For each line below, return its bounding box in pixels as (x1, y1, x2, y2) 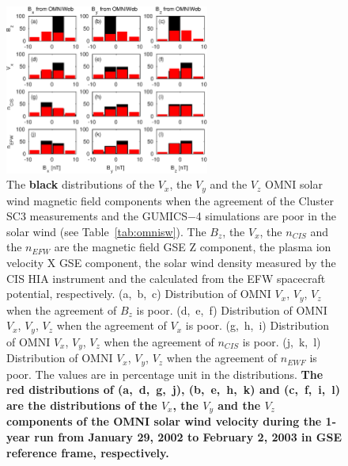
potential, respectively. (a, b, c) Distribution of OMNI (6, 285, 271, 302)
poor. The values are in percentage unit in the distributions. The (6, 365, 323, 382)
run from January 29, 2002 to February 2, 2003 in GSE (34, 428, 342, 445)
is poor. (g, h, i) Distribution (185, 317, 330, 334)
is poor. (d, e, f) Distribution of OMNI (136, 301, 327, 318)
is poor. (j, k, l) (242, 333, 321, 349)
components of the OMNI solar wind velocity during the (6, 413, 322, 430)
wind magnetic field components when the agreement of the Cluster (6, 192, 334, 208)
